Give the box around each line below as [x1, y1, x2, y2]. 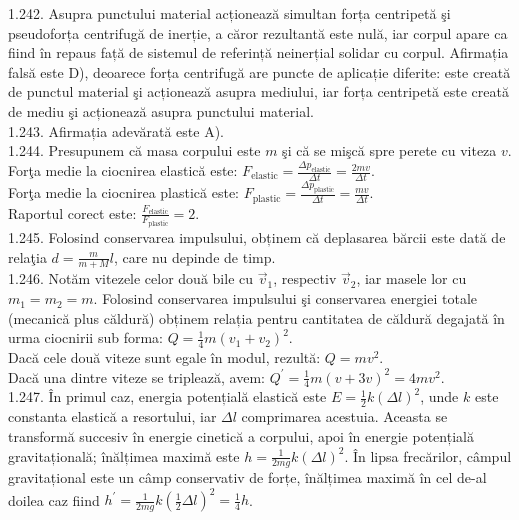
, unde [420, 386, 459, 407]
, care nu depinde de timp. [113, 246, 276, 267]
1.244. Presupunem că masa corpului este [8, 140, 261, 161]
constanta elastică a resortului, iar [8, 406, 217, 427]
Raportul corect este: [8, 202, 137, 223]
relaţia [8, 246, 47, 267]
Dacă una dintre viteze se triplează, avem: [8, 366, 265, 387]
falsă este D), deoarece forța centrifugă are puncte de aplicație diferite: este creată [8, 61, 511, 82]
